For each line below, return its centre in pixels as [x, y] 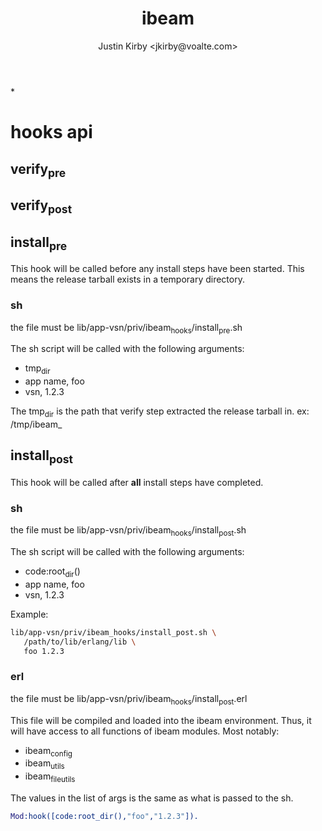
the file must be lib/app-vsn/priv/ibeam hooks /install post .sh [128, 531]
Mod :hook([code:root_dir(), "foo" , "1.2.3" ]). [104, 816]
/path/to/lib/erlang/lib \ [80, 642]
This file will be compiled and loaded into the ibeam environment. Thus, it [161, 720]
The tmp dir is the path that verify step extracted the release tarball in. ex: [160, 412]
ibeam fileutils [50, 777]
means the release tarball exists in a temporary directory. [127, 279]
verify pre [38, 170]
